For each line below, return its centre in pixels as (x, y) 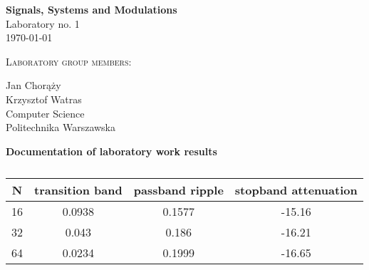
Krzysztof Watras (44, 99)
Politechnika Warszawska (61, 127)
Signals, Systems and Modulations (92, 9)
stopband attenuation (296, 190)
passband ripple (178, 190)
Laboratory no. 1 (43, 23)
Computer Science (45, 113)
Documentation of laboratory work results (111, 151)
